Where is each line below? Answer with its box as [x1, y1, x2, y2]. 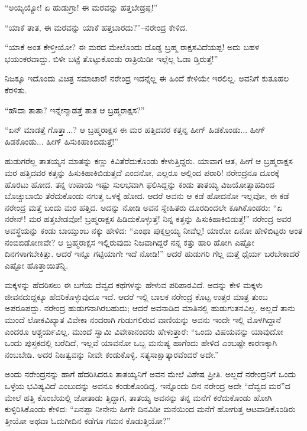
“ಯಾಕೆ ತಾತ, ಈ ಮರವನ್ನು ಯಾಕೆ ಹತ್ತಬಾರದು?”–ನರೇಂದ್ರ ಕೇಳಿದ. [5, 21, 188, 33]
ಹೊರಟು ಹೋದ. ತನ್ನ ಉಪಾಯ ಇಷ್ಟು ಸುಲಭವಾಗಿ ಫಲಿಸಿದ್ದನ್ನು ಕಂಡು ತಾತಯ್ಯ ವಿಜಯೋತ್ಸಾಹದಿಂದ [5, 178, 275, 190]
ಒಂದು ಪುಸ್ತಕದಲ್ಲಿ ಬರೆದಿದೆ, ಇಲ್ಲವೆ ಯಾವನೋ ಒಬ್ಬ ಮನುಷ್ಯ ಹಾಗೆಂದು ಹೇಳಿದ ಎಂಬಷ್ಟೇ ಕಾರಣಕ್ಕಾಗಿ [5, 337, 277, 349]
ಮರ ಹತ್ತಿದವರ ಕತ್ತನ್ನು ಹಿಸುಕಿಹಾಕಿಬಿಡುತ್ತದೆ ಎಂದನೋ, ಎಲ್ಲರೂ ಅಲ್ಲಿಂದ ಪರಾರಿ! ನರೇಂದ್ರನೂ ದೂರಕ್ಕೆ [5, 166, 280, 178]
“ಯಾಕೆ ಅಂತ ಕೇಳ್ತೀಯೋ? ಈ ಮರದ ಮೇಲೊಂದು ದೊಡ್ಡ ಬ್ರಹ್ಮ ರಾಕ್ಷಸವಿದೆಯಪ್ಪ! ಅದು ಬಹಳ [5, 41, 260, 53]
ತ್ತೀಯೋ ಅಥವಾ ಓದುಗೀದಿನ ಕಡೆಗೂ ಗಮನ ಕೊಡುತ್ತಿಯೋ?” [5, 414, 170, 426]
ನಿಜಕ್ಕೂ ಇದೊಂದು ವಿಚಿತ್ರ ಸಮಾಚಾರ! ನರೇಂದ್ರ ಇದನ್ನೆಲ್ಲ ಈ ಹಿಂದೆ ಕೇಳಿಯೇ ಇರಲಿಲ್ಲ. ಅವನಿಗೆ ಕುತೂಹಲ [5, 72, 289, 84]
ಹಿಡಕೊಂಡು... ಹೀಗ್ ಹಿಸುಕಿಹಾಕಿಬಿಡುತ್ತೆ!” [5, 135, 118, 147]
